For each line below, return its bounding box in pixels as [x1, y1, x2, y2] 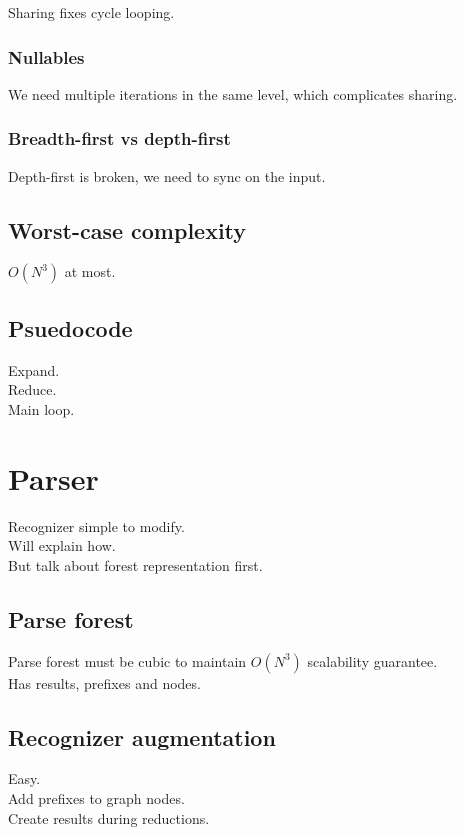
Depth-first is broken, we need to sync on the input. [8, 165, 326, 186]
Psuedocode [8, 312, 133, 343]
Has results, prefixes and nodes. [8, 672, 201, 693]
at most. [64, 261, 116, 282]
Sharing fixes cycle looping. [8, 2, 175, 22]
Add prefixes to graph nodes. [8, 787, 185, 808]
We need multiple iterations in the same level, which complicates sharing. [8, 83, 458, 104]
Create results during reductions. [8, 807, 210, 828]
